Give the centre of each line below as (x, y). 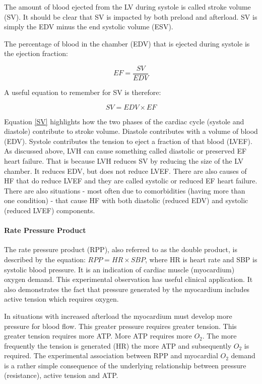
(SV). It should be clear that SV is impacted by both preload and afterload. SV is (131, 16)
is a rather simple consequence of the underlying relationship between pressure (125, 365)
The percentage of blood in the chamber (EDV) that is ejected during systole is (127, 43)
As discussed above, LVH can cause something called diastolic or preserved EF (125, 151)
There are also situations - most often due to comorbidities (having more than (125, 190)
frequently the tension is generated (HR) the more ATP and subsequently (118, 345)
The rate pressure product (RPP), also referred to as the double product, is (121, 249)
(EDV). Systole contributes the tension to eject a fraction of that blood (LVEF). (128, 141)
